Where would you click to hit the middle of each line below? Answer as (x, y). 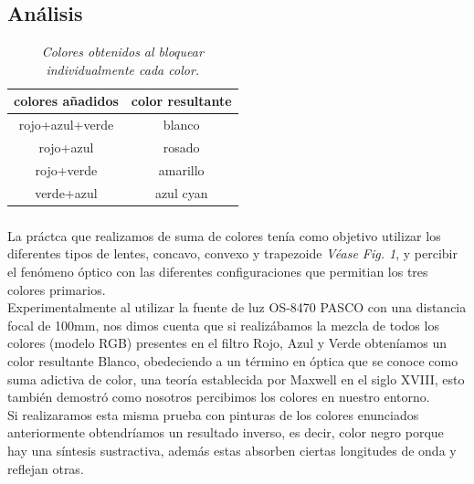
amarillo (181, 169)
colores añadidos (66, 101)
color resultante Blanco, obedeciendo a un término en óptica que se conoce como (233, 360)
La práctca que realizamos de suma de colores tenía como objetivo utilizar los (224, 235)
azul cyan (181, 192)
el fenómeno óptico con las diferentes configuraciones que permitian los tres (218, 271)
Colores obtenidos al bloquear (122, 52)
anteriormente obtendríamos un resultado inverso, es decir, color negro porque (226, 432)
